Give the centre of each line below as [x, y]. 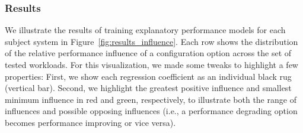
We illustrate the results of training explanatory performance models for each [145, 30]
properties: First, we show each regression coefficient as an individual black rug [148, 76]
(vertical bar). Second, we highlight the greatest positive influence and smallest [148, 88]
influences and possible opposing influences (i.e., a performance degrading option [151, 111]
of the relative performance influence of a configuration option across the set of [148, 53]
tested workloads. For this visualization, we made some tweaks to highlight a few [151, 64]
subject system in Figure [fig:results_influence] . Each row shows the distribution [151, 41]
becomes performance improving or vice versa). [90, 122]
